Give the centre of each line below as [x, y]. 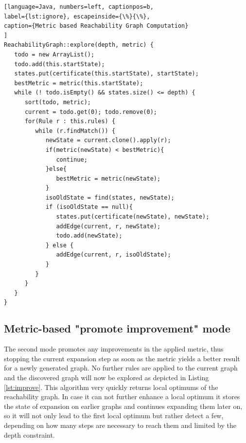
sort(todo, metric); [58, 102]
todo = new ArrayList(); [54, 54]
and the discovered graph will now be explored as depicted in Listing [106, 377]
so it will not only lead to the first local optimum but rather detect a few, [114, 415]
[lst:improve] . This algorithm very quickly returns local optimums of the [111, 387]
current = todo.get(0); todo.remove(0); [91, 112]
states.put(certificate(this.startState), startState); [106, 74]
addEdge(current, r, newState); [108, 226]
